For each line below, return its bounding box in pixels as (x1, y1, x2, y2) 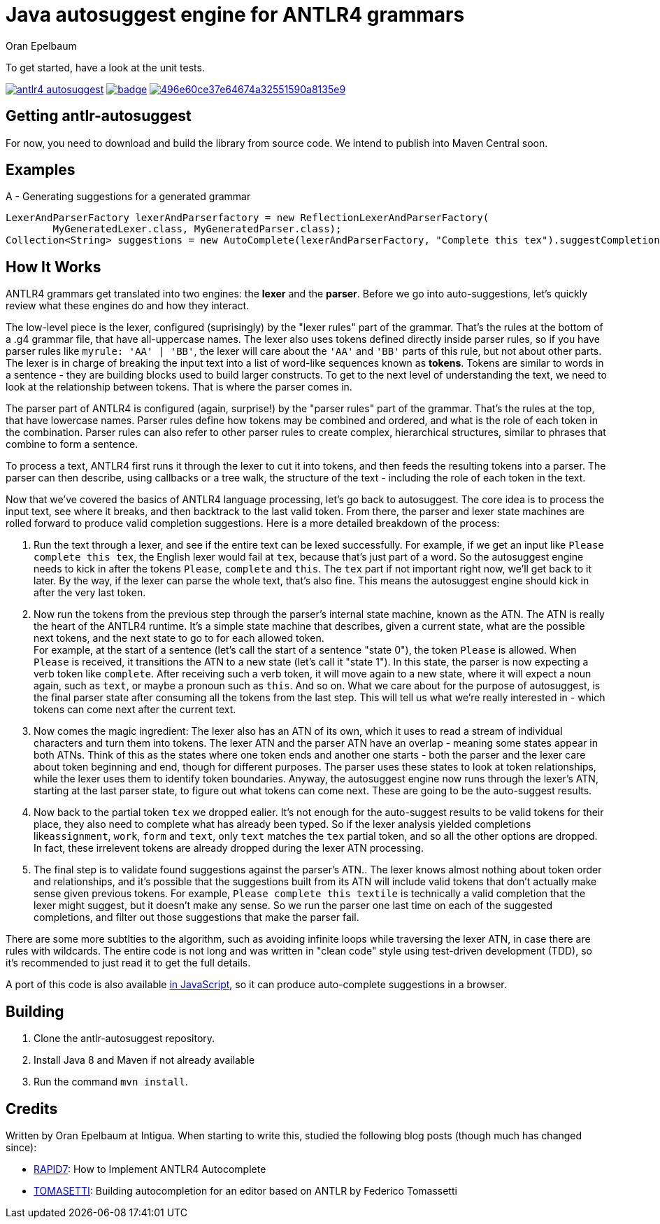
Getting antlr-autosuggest (6, 107, 192, 125)
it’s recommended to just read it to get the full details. (6, 957, 251, 969)
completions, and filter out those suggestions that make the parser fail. (34, 911, 359, 924)
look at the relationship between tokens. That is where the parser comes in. (6, 381, 352, 393)
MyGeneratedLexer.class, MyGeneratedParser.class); (52, 223, 342, 235)
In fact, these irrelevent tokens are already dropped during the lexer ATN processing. (34, 842, 424, 854)
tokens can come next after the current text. (34, 703, 236, 716)
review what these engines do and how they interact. (6, 300, 250, 312)
